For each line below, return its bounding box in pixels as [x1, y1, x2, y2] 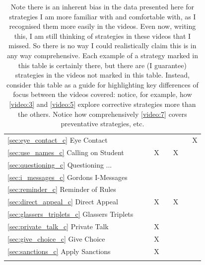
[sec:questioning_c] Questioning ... [7, 159, 112, 170]
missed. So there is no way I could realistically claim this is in [8, 40, 197, 51]
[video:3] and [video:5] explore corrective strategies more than [9, 98, 196, 109]
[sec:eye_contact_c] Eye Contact [7, 134, 108, 145]
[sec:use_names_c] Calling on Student [7, 147, 124, 157]
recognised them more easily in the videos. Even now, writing [9, 21, 196, 31]
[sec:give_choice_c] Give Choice [7, 233, 105, 244]
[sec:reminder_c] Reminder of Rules [7, 184, 116, 194]
